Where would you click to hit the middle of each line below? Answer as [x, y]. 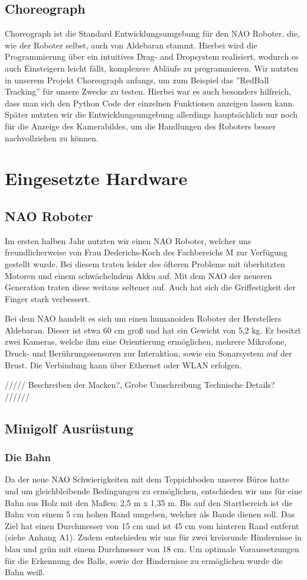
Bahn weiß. [25, 572]
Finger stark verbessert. [48, 298]
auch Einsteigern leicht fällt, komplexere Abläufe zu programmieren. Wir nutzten [152, 68]
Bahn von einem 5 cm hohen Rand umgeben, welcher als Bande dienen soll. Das [150, 514]
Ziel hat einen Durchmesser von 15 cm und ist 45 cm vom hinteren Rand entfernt [152, 525]
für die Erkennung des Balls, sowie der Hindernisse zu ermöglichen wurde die [144, 560]
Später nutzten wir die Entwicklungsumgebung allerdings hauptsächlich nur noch [151, 114]
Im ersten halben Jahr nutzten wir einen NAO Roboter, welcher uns [128, 240]
